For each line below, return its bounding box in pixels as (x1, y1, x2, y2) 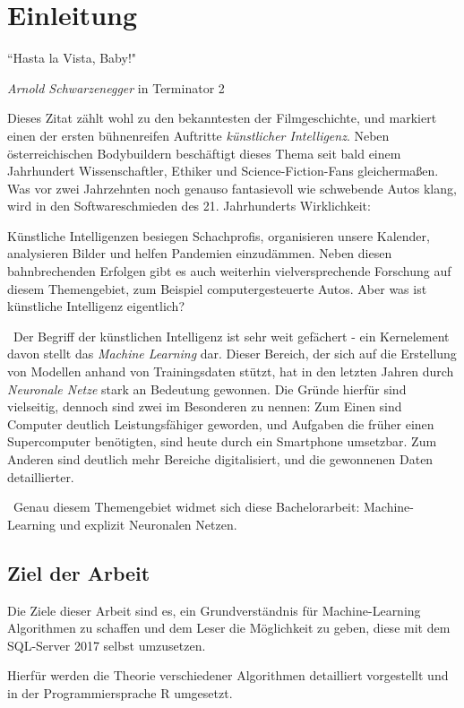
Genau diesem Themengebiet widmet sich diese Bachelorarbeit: (13, 497, 360, 516)
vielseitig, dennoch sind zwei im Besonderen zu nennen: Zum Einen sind (7, 397, 402, 416)
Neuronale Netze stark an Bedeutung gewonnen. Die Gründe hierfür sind (7, 379, 407, 398)
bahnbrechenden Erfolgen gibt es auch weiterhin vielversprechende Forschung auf (7, 262, 451, 281)
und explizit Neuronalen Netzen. (59, 514, 237, 533)
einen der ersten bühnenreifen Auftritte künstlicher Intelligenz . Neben (7, 125, 390, 144)
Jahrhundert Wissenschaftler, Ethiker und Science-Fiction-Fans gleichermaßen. (7, 161, 439, 180)
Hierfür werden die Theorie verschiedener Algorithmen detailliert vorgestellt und (7, 666, 449, 685)
